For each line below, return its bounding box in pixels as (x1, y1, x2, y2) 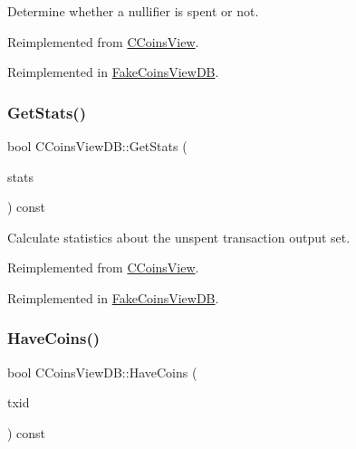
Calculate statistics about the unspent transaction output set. (7, 227, 351, 246)
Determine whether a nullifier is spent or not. (7, 2, 259, 20)
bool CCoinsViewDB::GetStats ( (7, 137, 188, 155)
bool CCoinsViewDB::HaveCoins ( (7, 362, 197, 381)
